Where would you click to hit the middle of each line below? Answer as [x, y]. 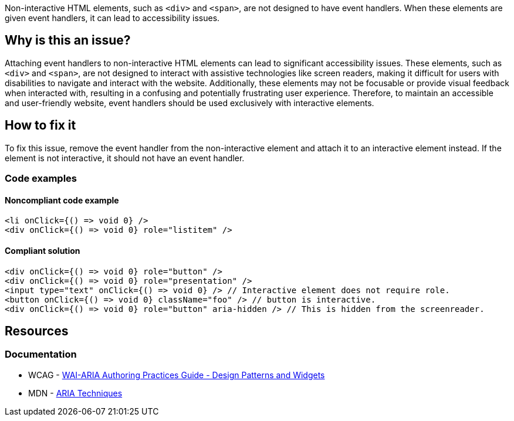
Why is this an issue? [68, 40]
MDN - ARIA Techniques [75, 393]
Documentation [41, 354]
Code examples [41, 179]
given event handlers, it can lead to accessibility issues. [112, 18]
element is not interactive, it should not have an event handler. [125, 158]
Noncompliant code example [62, 200]
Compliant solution [43, 250]
